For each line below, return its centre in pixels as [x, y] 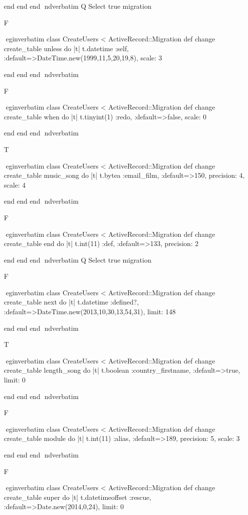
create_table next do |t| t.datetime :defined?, [71, 302]
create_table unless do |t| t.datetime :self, [67, 48]
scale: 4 [15, 184]
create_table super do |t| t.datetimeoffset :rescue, [78, 497]
